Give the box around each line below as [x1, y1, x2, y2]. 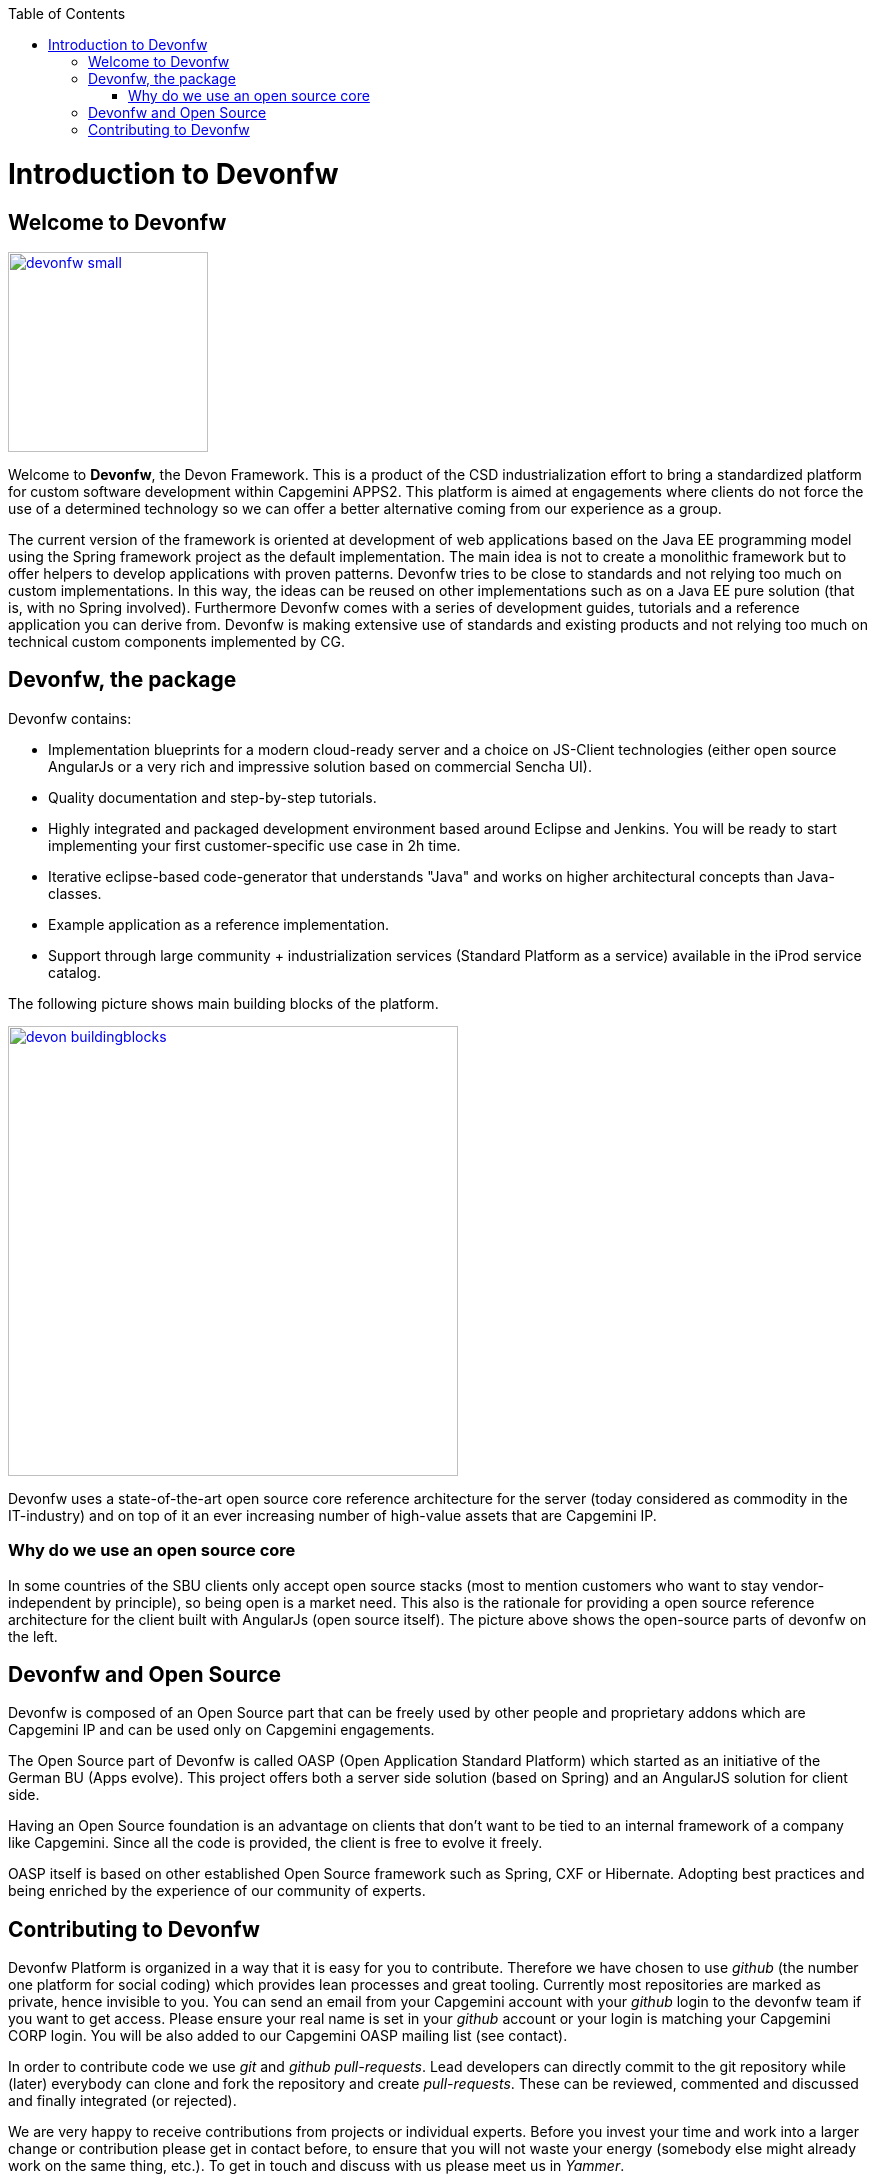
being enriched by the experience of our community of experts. [8, 1882, 426, 1900]
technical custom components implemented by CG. [8, 632, 346, 650]
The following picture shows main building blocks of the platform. [8, 994, 439, 1012]
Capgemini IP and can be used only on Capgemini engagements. [8, 1721, 435, 1739]
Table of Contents [8, 5, 126, 22]
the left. [8, 1627, 58, 1645]
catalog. [48, 963, 101, 981]
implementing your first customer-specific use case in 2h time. [48, 836, 461, 854]
